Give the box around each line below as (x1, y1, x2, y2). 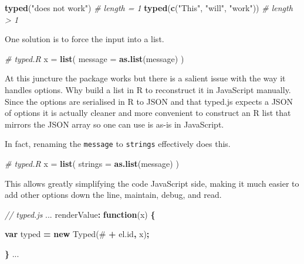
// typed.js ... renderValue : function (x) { (5, 208, 156, 220)
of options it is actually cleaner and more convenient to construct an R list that (5, 107, 291, 119)
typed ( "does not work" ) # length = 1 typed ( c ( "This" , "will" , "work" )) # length (5, 2, 293, 13)
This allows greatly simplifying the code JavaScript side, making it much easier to (5, 177, 299, 189)
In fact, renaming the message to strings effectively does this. (5, 138, 231, 150)
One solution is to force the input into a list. (5, 33, 164, 45)
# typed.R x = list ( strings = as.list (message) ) (5, 157, 179, 169)
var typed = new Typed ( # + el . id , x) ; (5, 228, 150, 240)
